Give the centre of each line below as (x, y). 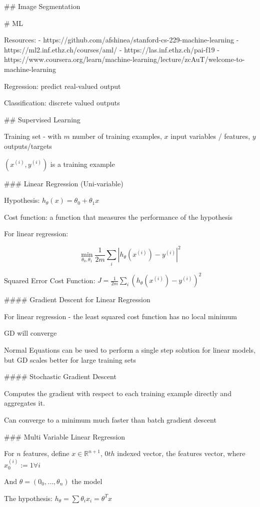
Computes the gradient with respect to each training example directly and (118, 393)
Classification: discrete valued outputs (62, 103)
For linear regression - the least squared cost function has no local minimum (120, 316)
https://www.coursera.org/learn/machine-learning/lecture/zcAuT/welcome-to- (124, 59)
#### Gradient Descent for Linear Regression (77, 299)
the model (87, 481)
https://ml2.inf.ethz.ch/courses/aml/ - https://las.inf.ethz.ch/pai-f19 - (112, 49)
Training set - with (33, 136)
